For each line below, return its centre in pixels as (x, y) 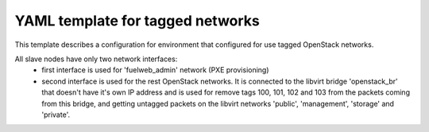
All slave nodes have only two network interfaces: (96, 59)
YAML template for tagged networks (137, 21)
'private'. (56, 115)
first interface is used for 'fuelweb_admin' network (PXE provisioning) (155, 70)
